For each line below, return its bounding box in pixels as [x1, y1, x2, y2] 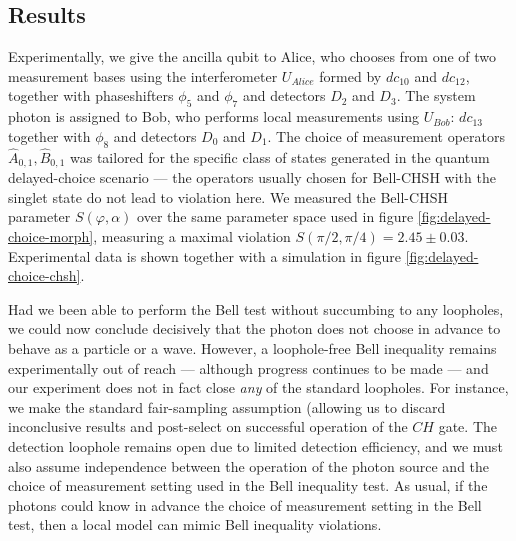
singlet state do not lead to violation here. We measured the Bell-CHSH [8, 186, 448, 207]
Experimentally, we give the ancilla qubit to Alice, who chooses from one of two [8, 46, 497, 67]
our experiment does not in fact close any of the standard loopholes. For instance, [8, 377, 509, 398]
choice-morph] [8, 226, 94, 247]
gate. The [438, 416, 497, 437]
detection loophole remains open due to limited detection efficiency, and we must [8, 435, 503, 456]
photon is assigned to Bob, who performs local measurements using [8, 106, 420, 127]
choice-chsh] [8, 265, 81, 286]
